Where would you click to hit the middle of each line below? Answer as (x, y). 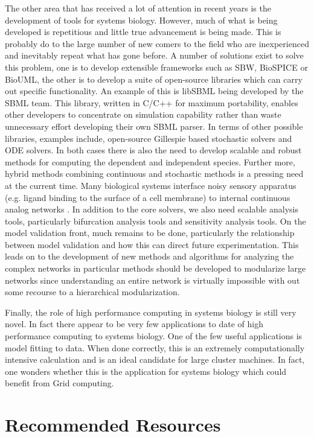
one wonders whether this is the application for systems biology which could (146, 371)
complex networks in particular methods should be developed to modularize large (155, 268)
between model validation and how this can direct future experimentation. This (152, 244)
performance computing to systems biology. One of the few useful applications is (154, 336)
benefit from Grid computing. (59, 383)
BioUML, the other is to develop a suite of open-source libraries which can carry (154, 79)
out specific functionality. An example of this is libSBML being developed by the (154, 91)
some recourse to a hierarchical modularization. (92, 292)
